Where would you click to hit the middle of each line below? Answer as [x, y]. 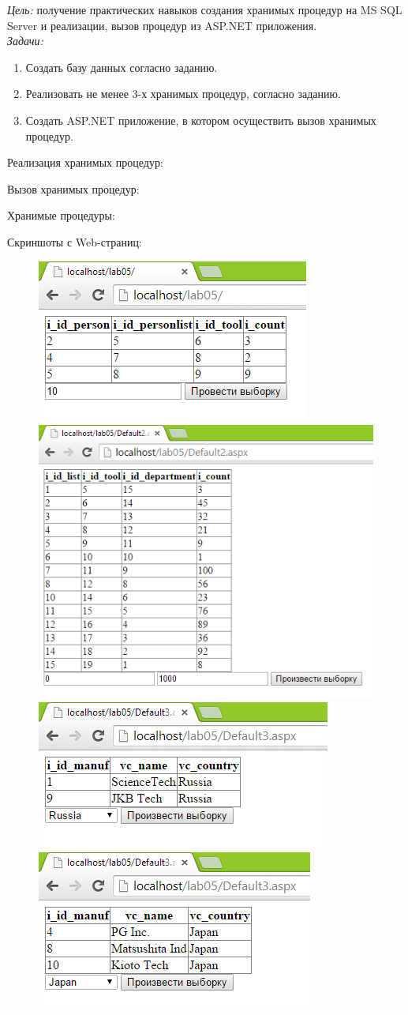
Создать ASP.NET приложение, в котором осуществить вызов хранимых [201, 120]
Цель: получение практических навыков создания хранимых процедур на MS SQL [205, 9]
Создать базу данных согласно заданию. [122, 67]
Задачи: [25, 41]
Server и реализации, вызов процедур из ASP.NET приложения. [162, 25]
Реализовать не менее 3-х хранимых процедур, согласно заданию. [183, 94]
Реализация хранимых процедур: [85, 162]
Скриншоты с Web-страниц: [75, 241]
